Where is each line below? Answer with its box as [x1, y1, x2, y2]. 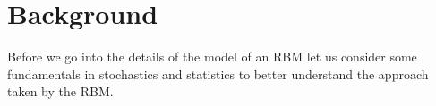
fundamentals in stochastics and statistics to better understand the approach [7, 64, 429, 83]
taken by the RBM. [7, 82, 114, 101]
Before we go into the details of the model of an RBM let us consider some [7, 47, 417, 66]
